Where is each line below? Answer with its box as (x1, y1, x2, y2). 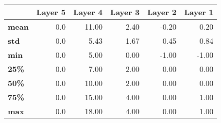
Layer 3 (110, 6, 140, 18)
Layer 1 (184, 6, 214, 18)
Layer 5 (36, 6, 66, 18)
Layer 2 (147, 6, 177, 18)
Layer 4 (73, 6, 103, 18)
